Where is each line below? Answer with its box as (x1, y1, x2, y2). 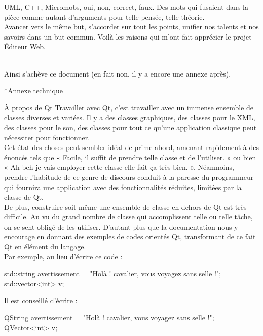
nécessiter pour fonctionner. (4, 132, 90, 142)
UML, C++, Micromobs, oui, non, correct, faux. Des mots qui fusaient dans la (4, 2, 248, 12)
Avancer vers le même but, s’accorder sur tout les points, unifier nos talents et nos (4, 21, 259, 32)
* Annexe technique (4, 85, 63, 96)
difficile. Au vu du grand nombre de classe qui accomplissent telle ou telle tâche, (4, 211, 253, 222)
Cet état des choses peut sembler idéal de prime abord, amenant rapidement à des (4, 142, 259, 153)
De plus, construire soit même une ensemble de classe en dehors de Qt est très (4, 201, 247, 212)
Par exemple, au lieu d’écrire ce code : (4, 251, 123, 262)
